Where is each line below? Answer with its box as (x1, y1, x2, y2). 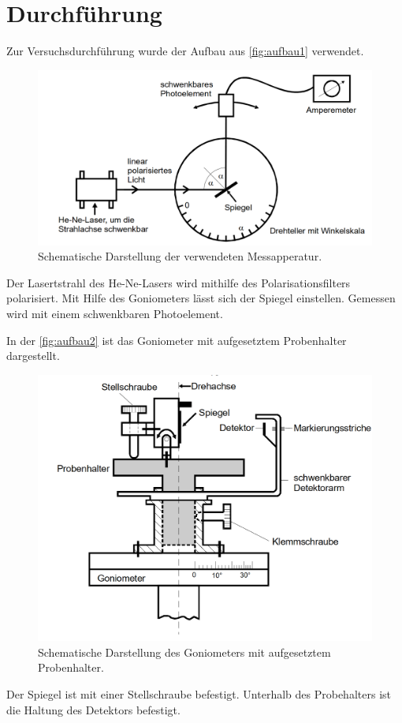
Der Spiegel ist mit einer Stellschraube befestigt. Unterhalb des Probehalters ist (6, 686, 391, 702)
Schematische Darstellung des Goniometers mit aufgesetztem (38, 643, 331, 660)
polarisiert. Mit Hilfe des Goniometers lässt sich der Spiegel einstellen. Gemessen (6, 290, 396, 306)
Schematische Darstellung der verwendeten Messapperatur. (38, 248, 322, 264)
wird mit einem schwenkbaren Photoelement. (6, 305, 223, 322)
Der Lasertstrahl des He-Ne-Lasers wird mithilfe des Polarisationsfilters (6, 274, 351, 290)
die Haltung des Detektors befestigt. (6, 701, 181, 717)
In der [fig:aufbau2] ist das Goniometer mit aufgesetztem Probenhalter (6, 332, 347, 348)
